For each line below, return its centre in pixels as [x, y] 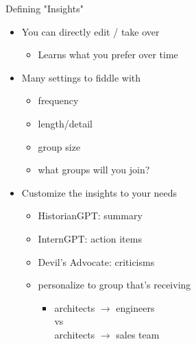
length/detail [65, 123]
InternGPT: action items [90, 238]
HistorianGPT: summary [90, 216]
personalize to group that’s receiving [114, 285]
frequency [58, 100]
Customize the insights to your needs [99, 192]
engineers [135, 307]
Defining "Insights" [45, 8]
